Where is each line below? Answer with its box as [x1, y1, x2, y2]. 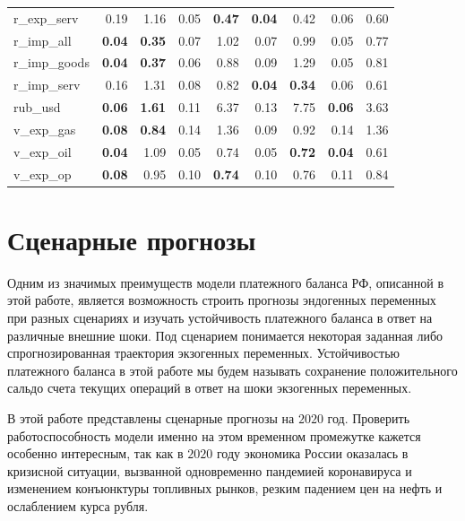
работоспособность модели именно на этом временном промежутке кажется [7, 426, 421, 445]
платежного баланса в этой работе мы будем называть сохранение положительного [7, 360, 458, 379]
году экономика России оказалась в [216, 444, 409, 463]
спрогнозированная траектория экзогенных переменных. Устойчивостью [7, 343, 400, 362]
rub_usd [13, 98, 61, 117]
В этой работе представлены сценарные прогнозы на [7, 409, 295, 428]
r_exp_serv [13, 8, 79, 27]
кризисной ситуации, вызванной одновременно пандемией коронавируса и [7, 461, 412, 480]
